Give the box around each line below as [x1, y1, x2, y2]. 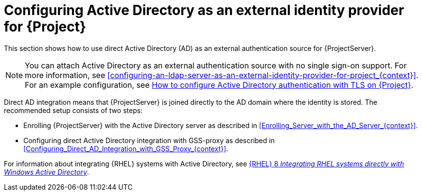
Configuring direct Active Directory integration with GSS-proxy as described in [23, 136, 275, 145]
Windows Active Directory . [4, 167, 89, 176]
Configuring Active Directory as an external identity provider [4, 2, 404, 18]
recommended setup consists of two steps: [4, 106, 143, 114]
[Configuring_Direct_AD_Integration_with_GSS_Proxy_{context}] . [23, 144, 229, 153]
